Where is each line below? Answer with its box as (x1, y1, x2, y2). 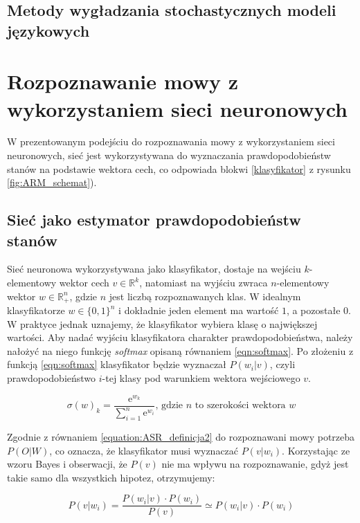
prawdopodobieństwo (7, 371, 96, 385)
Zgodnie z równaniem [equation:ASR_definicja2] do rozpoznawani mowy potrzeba (7, 429, 355, 443)
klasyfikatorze (7, 303, 65, 318)
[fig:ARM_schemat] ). (7, 175, 97, 190)
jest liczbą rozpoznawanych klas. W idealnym (109, 288, 301, 303)
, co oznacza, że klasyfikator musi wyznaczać (49, 443, 239, 457)
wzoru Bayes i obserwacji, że (7, 457, 127, 471)
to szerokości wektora (195, 401, 286, 411)
